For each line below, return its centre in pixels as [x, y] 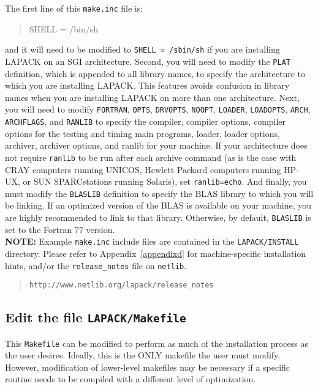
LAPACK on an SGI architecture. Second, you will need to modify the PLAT [148, 61]
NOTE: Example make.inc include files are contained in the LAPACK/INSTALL [152, 241]
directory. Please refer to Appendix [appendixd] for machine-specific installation [156, 253]
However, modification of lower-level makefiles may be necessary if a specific [148, 367]
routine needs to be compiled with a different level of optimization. [131, 379]
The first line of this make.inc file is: [74, 8]
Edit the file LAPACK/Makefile [96, 317]
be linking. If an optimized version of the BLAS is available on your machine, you [158, 205]
